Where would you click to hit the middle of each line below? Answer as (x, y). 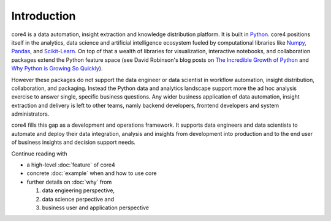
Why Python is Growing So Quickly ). (57, 69)
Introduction (44, 16)
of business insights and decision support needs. (74, 142)
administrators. (30, 114)
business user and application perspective (96, 208)
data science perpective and (78, 199)
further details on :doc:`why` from (69, 182)
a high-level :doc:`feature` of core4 (71, 165)
